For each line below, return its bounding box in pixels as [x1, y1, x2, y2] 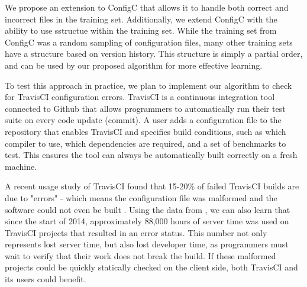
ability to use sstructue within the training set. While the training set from [5, 24, 277, 37]
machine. [5, 160, 37, 172]
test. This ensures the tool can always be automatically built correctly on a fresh [5, 149, 298, 161]
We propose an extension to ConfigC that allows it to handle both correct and [5, 1, 289, 13]
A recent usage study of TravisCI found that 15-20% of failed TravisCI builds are [5, 180, 299, 192]
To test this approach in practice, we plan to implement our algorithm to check [5, 79, 292, 91]
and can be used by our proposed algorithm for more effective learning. [5, 59, 263, 71]
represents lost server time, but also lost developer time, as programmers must [5, 238, 289, 250]
